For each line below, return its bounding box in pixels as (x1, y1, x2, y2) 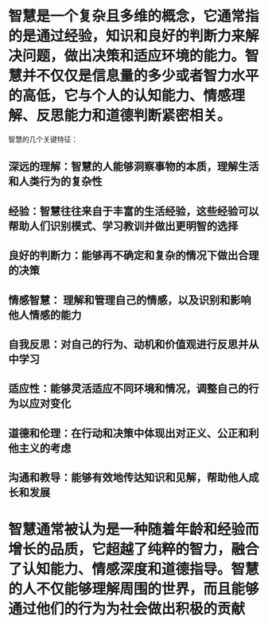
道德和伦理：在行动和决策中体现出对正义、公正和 (8, 426, 249, 440)
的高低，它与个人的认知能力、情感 (8, 87, 232, 105)
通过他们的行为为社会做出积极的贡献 (8, 600, 246, 618)
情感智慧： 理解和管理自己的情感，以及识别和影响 (8, 293, 251, 307)
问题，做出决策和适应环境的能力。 (22, 47, 246, 65)
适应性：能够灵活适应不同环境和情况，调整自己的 (8, 382, 249, 396)
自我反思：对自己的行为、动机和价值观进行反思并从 (8, 337, 259, 351)
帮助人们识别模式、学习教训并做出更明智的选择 (8, 219, 239, 233)
